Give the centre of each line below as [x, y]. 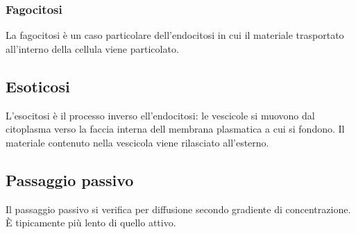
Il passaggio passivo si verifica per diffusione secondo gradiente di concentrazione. [178, 209]
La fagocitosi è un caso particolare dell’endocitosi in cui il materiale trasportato [175, 35]
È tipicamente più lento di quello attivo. [91, 223]
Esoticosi [38, 86]
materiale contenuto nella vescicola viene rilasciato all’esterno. [137, 142]
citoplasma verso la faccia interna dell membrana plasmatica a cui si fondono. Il [175, 129]
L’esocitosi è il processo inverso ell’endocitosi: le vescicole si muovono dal [160, 115]
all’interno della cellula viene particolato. [92, 48]
